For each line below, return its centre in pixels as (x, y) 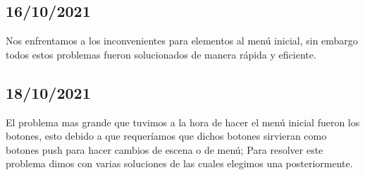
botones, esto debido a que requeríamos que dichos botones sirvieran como (166, 136)
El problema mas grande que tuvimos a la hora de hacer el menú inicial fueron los (183, 122)
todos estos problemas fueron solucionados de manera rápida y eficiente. (161, 54)
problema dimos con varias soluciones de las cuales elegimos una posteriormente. (179, 163)
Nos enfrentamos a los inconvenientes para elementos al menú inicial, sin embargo (182, 41)
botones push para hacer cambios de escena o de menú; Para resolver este (165, 149)
